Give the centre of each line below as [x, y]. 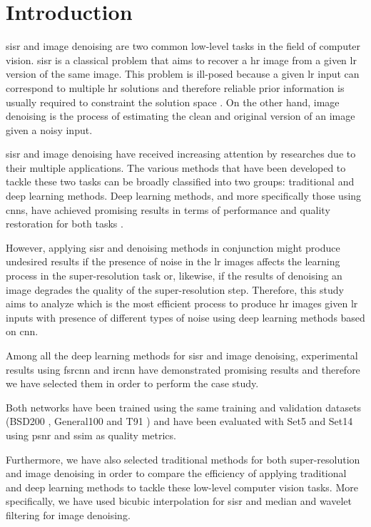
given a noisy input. [49, 129]
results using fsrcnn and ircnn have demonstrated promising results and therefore [183, 369]
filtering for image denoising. [68, 515]
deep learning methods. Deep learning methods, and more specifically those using [184, 196]
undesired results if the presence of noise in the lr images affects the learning [173, 261]
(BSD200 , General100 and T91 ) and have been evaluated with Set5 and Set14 [179, 421]
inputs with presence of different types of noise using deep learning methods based [185, 317]
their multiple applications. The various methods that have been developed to [176, 167]
